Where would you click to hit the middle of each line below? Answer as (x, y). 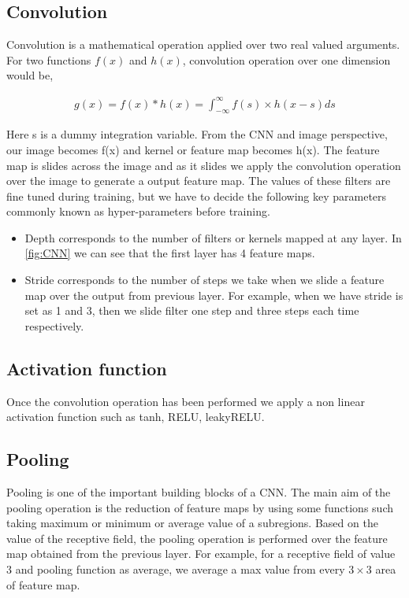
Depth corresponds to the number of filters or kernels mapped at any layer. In (213, 237)
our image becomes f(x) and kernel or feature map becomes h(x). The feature (193, 149)
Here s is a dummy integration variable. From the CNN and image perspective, (197, 134)
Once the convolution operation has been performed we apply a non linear (186, 401)
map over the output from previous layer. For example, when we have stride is (214, 295)
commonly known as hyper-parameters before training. (138, 211)
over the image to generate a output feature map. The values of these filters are (199, 181)
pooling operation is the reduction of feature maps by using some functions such (200, 507)
